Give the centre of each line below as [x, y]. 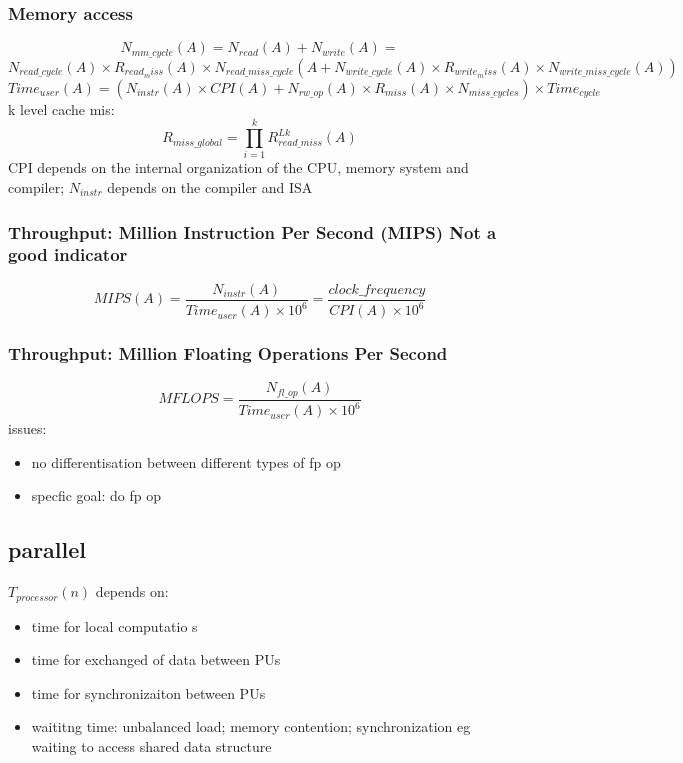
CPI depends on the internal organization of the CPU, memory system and [238, 167]
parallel [47, 549]
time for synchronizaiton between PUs [148, 692]
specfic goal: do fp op [96, 495]
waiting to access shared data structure [151, 745]
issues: [27, 428]
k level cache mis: [61, 108]
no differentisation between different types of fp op [186, 461]
